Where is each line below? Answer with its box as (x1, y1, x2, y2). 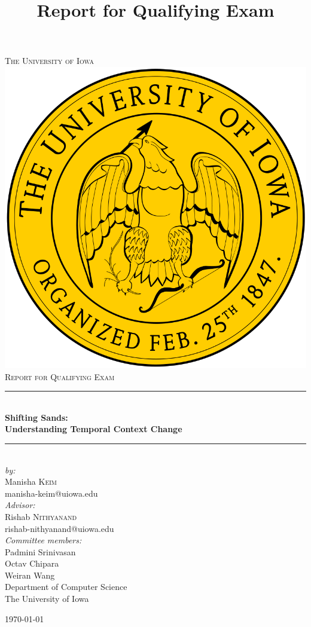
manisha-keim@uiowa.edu (5, 487, 98, 499)
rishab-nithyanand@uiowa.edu (5, 522, 114, 534)
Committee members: (5, 534, 82, 546)
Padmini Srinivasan (5, 545, 76, 558)
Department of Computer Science (5, 580, 127, 593)
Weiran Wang (5, 568, 55, 581)
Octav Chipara (5, 557, 59, 570)
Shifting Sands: (5, 411, 68, 423)
